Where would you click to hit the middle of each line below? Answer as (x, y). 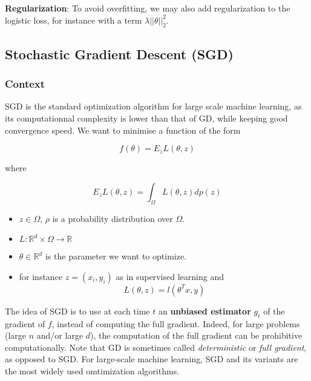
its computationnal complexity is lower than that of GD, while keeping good (146, 118)
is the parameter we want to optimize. (116, 256)
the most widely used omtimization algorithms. (92, 370)
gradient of (25, 323)
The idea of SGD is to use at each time (77, 311)
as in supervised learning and (170, 276)
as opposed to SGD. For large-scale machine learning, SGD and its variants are (152, 359)
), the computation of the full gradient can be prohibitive (196, 335)
